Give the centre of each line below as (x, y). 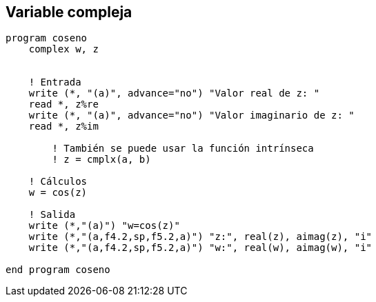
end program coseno (58, 270)
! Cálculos (58, 182)
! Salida (52, 215)
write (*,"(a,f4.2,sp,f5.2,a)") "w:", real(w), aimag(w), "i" (200, 248)
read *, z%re (63, 104)
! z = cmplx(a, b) (101, 160)
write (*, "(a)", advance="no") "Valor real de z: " (174, 93)
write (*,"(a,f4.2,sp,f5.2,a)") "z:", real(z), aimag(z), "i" (200, 237)
